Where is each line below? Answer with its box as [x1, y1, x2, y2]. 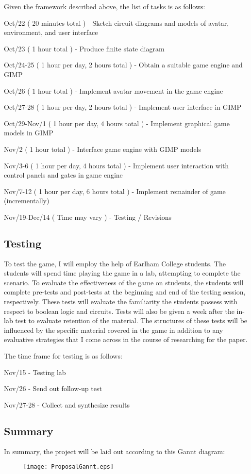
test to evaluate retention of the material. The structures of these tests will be [15, 315, 248, 326]
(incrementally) [4, 196, 50, 206]
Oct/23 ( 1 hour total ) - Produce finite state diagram [4, 43, 165, 53]
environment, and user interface [4, 27, 98, 37]
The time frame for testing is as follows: [4, 351, 122, 361]
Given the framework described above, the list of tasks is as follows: [4, 1, 205, 11]
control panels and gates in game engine [4, 170, 123, 180]
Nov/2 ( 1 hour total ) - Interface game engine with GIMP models [4, 144, 201, 154]
